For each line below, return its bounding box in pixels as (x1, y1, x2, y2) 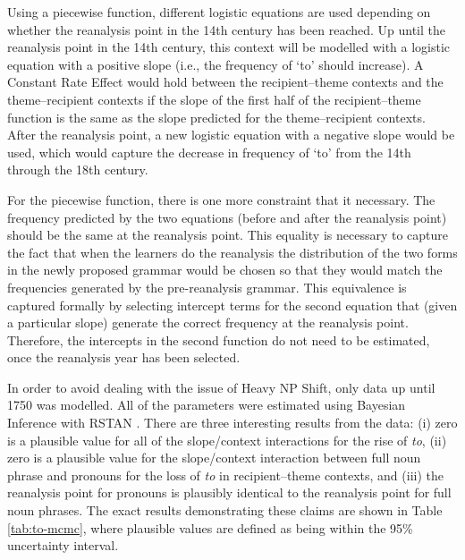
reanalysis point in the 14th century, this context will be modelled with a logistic (7, 38, 451, 56)
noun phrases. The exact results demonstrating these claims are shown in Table (7, 501, 443, 520)
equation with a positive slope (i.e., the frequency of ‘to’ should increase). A (7, 55, 424, 73)
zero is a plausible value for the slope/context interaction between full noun (7, 448, 421, 467)
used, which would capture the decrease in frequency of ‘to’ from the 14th (7, 142, 411, 161)
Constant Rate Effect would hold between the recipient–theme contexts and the (7, 72, 444, 91)
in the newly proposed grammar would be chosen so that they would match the (7, 260, 443, 279)
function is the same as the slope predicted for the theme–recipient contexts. (7, 107, 426, 126)
